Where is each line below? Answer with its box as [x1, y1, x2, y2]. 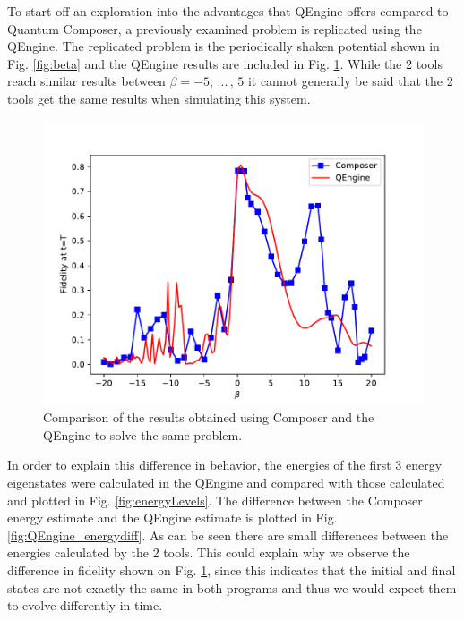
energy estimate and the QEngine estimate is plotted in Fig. [7, 508, 338, 527]
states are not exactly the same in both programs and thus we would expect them [7, 578, 457, 597]
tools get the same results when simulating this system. [7, 89, 311, 107]
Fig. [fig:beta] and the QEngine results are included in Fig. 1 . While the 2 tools [7, 54, 443, 72]
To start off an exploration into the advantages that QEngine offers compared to [7, 2, 449, 20]
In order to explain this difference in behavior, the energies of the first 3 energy [7, 455, 443, 474]
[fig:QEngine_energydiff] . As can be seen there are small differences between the [7, 525, 449, 544]
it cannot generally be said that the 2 [247, 72, 453, 90]
